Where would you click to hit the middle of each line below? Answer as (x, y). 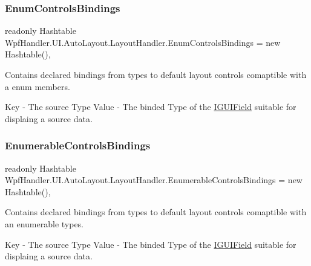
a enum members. (38, 86)
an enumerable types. (44, 223)
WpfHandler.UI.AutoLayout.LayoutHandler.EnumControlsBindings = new (143, 42)
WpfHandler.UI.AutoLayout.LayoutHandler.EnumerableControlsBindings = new (154, 180)
